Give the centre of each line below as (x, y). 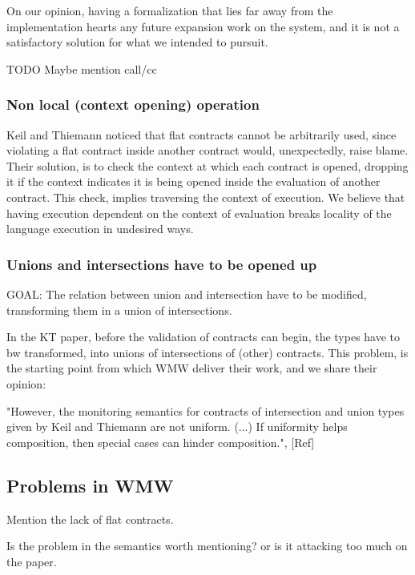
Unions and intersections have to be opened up (162, 264)
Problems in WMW (90, 485)
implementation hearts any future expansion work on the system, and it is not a (203, 26)
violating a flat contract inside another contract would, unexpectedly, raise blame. (207, 150)
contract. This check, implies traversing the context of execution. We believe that (206, 197)
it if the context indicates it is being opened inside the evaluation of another (193, 181)
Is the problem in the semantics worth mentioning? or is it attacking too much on (207, 546)
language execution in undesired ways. (100, 229)
